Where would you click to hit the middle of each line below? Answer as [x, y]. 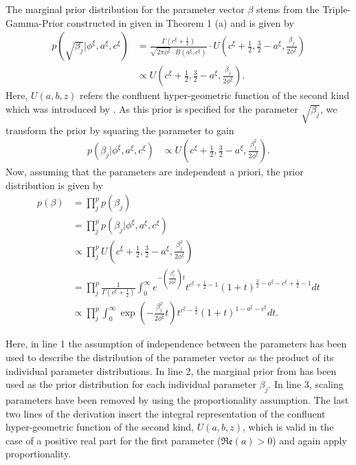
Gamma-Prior [35, 22]
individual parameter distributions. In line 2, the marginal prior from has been [171, 370]
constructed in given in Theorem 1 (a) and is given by [180, 22]
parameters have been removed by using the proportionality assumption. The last [177, 399]
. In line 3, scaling [306, 384]
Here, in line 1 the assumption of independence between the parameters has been [176, 344]
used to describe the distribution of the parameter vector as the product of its [170, 357]
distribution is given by [54, 185]
